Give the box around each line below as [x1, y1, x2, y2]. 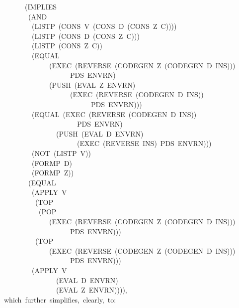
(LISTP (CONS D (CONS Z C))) [31, 30, 140, 41]
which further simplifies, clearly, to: [3, 294, 116, 305]
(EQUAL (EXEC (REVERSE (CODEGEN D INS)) [31, 109, 197, 119]
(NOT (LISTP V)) [31, 148, 91, 158]
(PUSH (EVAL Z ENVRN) [49, 79, 136, 90]
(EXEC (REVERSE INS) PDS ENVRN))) [77, 138, 212, 149]
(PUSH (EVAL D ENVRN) [56, 128, 144, 139]
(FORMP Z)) [31, 167, 74, 178]
